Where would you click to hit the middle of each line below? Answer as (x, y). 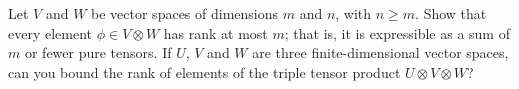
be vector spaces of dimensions (185, 13)
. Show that (451, 13)
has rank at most (215, 32)
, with (353, 13)
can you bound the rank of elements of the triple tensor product (204, 71)
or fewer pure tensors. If (98, 52)
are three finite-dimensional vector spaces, (380, 52)
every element (50, 32)
